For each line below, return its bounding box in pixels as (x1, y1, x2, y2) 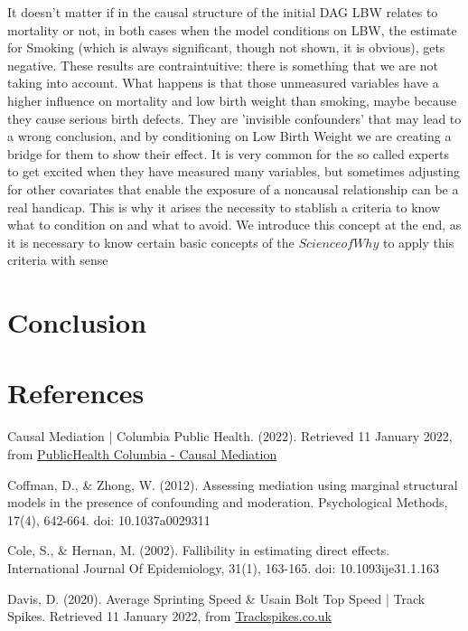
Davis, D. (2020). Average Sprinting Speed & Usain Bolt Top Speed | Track (7, 589, 426, 607)
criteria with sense (7, 250, 108, 269)
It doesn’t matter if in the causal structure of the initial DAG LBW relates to (7, 3, 438, 21)
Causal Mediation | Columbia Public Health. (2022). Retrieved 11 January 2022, (7, 427, 453, 446)
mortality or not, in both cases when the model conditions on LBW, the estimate (7, 20, 457, 39)
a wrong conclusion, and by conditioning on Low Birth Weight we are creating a (7, 127, 452, 146)
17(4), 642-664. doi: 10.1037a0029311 (7, 510, 211, 529)
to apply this (382, 232, 454, 251)
